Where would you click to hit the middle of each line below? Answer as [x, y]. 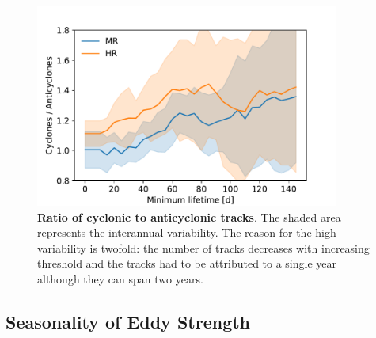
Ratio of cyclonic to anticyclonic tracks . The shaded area [189, 216]
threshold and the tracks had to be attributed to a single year [187, 263]
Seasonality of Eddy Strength [128, 321]
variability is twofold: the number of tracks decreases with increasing [203, 247]
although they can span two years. [120, 278]
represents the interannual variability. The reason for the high [187, 232]
